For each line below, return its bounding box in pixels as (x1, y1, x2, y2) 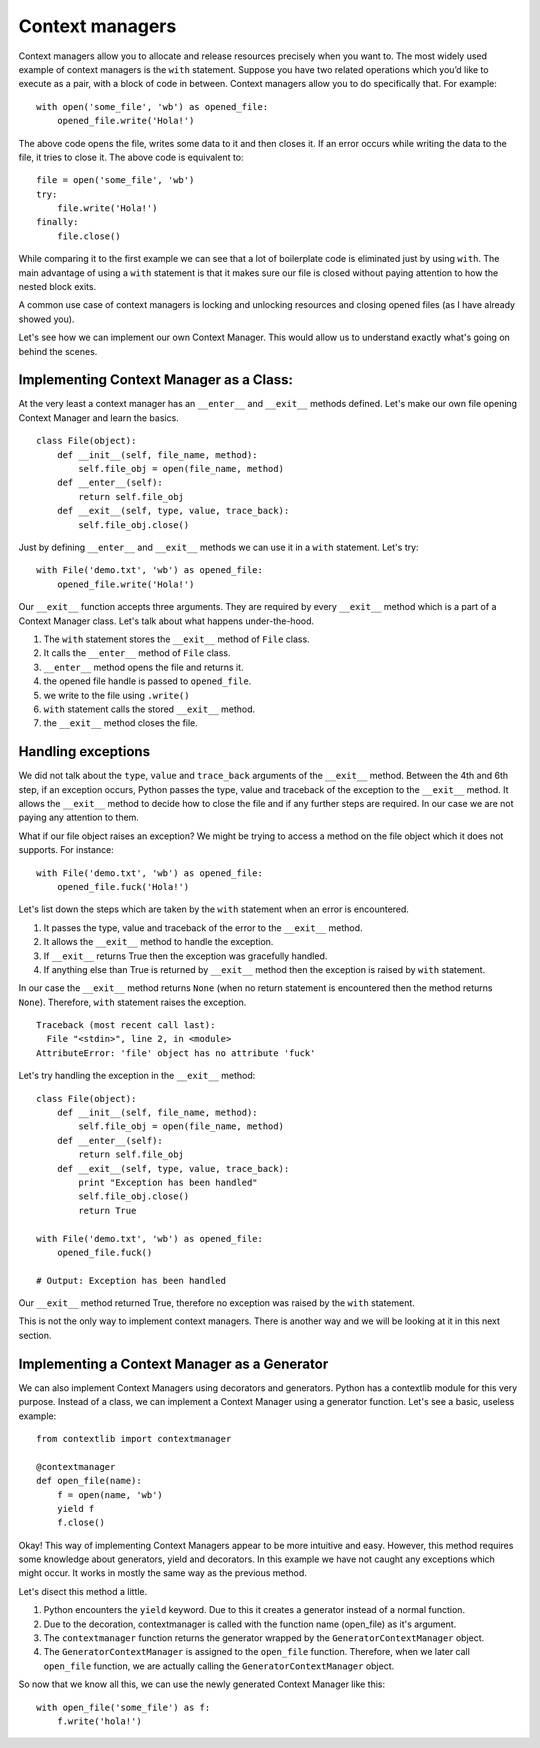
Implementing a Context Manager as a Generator (18, 1355, 329, 1372)
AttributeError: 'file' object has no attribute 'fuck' (36, 1047, 316, 1059)
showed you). (18, 313, 75, 325)
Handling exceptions (18, 743, 150, 760)
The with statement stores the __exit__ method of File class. (43, 633, 310, 645)
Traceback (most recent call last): (36, 1020, 216, 1031)
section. (18, 1329, 52, 1341)
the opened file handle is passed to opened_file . (43, 675, 252, 687)
